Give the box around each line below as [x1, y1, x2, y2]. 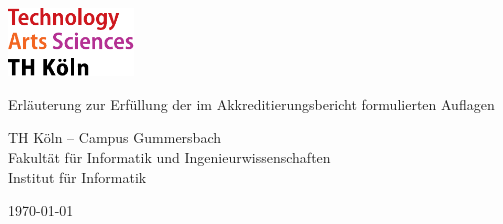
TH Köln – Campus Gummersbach [8, 127, 221, 148]
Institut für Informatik [8, 166, 147, 187]
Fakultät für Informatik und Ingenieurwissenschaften [8, 147, 331, 168]
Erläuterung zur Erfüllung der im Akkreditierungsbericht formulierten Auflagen [8, 93, 495, 114]
